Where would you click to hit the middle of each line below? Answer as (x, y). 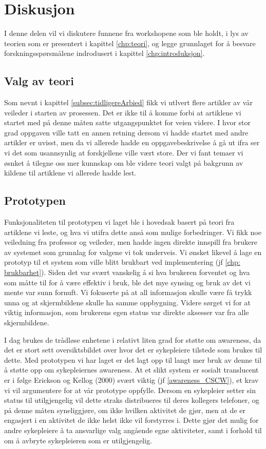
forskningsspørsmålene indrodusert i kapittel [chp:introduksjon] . (104, 53)
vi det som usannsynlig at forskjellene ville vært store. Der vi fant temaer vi (124, 153)
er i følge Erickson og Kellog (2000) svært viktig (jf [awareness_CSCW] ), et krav (131, 379)
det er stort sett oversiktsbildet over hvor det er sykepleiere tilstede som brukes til (133, 350)
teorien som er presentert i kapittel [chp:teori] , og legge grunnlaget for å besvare (130, 43)
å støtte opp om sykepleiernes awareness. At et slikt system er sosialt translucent (131, 370)
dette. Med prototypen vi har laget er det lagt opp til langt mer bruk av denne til (133, 359)
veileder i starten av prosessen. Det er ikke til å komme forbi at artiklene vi (123, 112)
